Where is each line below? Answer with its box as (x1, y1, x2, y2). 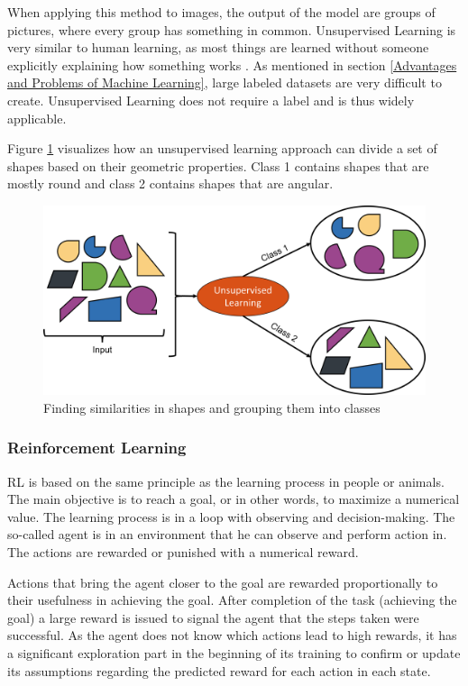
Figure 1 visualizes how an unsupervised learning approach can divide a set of (7, 139, 437, 158)
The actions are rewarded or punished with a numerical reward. (7, 543, 359, 562)
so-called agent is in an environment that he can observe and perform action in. (7, 525, 447, 544)
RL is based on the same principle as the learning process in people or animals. (7, 471, 445, 490)
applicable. (7, 108, 67, 127)
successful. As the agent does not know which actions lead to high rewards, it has (7, 626, 457, 645)
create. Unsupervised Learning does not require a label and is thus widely (7, 90, 415, 109)
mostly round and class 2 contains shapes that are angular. (7, 174, 334, 193)
